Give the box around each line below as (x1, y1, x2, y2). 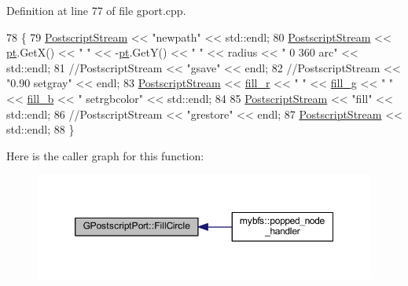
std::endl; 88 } (6, 121, 75, 137)
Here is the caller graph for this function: (6, 147, 204, 163)
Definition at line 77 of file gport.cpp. (6, 2, 186, 18)
